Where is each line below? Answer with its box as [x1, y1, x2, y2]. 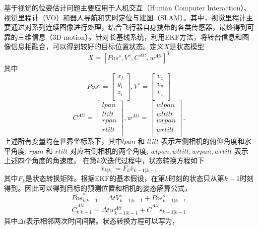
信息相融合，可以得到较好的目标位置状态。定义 [10, 41, 164, 52]
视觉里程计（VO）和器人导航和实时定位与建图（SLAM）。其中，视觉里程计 [4, 12, 246, 22]
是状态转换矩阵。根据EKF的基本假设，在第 [25, 173, 165, 183]
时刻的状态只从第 [168, 173, 224, 183]
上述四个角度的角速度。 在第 [4, 155, 97, 166]
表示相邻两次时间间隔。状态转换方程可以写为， [26, 215, 179, 226]
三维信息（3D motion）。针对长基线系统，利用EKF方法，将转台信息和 [17, 31, 242, 42]
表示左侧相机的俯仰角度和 [161, 136, 245, 146]
